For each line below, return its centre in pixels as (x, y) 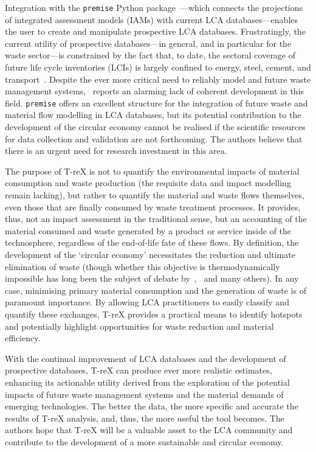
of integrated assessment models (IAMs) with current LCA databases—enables (152, 19)
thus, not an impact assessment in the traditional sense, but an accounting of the (156, 219)
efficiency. (23, 338)
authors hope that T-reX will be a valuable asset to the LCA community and (149, 430)
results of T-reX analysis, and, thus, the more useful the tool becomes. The (145, 418)
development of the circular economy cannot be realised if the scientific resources (155, 127)
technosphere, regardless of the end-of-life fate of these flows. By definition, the (152, 242)
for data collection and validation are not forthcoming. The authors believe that (154, 138)
